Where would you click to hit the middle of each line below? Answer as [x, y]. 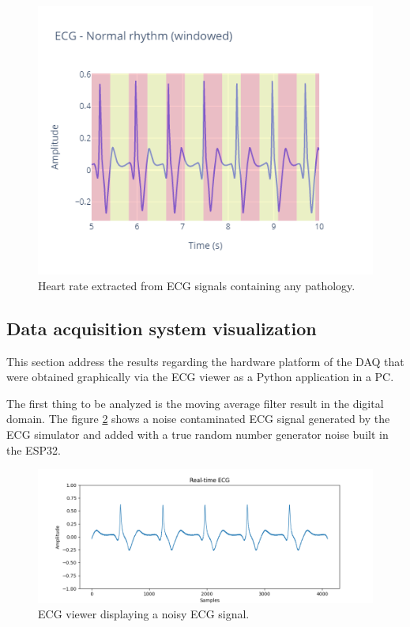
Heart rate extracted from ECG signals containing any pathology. [197, 285]
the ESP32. [34, 449]
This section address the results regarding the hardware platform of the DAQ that [205, 361]
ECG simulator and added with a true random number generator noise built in [197, 434]
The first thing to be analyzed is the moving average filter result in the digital [195, 403]
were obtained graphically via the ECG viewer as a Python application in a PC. [200, 377]
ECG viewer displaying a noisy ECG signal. [144, 614]
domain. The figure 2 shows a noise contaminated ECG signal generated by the [198, 419]
